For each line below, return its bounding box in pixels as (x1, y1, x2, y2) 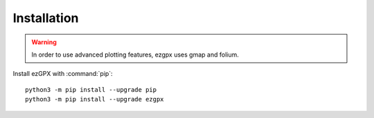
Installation (12, 10, 79, 26)
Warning (31, 38, 57, 46)
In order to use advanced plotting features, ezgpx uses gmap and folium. (31, 50, 239, 59)
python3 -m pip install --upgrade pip (25, 86, 157, 93)
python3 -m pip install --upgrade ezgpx (25, 95, 164, 104)
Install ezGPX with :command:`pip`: (12, 70, 114, 78)
